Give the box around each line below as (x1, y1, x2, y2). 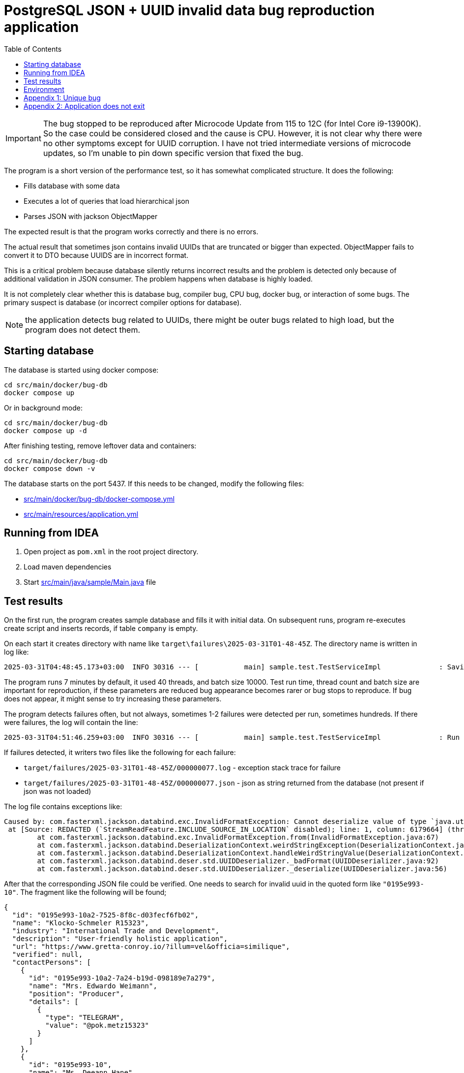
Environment (24, 85, 64, 94)
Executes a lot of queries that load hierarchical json (24, 196, 189, 205)
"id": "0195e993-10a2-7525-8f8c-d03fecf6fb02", (12, 911, 199, 919)
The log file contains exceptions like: (4, 802, 122, 811)
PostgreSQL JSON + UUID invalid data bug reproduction (4, 2, 375, 19)
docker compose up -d (4, 426, 87, 435)
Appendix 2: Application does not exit (24, 101, 145, 110)
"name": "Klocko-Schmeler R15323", (12, 919, 149, 927)
